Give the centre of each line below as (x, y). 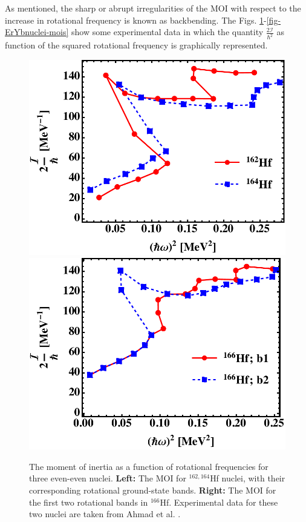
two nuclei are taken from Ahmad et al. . (105, 514)
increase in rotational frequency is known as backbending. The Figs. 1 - (136, 20)
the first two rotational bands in (89, 502)
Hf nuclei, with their (248, 478)
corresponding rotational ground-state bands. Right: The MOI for (153, 490)
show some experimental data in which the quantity (167, 32)
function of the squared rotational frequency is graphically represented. (136, 45)
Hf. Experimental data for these (219, 502)
